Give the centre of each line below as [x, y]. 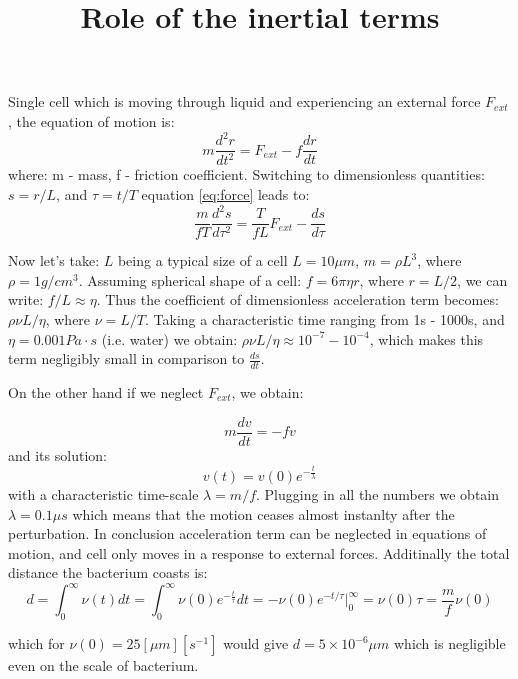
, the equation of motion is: [91, 120]
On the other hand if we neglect [106, 392]
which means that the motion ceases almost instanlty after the [263, 513]
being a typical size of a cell [202, 260]
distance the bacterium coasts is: [108, 572]
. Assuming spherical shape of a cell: [190, 279]
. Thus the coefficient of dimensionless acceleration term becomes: [297, 299]
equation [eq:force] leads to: [225, 194]
